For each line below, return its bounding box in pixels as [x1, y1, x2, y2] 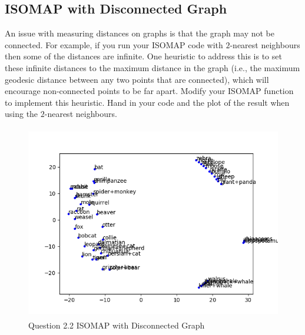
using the [5, 108, 38, 120]
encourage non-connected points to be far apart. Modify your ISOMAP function [5, 85, 294, 97]
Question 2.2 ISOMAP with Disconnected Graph [28, 319, 205, 331]
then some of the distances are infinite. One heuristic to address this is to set [5, 50, 282, 62]
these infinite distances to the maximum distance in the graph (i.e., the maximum [5, 61, 300, 73]
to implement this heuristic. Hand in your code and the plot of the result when [5, 96, 290, 108]
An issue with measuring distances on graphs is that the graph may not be [5, 27, 274, 39]
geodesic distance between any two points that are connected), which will [5, 73, 269, 85]
